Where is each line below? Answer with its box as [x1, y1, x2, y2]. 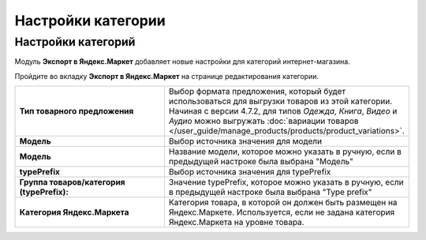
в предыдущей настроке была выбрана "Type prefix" [168, 186, 372, 197]
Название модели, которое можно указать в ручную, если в [168, 146, 402, 157]
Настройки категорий [14, 35, 136, 49]
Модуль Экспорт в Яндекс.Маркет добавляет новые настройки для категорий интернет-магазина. [14, 57, 350, 66]
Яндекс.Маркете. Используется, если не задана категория [168, 207, 395, 218]
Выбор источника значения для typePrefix [168, 167, 331, 178]
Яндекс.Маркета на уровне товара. [168, 217, 305, 228]
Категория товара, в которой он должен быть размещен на [168, 197, 398, 208]
